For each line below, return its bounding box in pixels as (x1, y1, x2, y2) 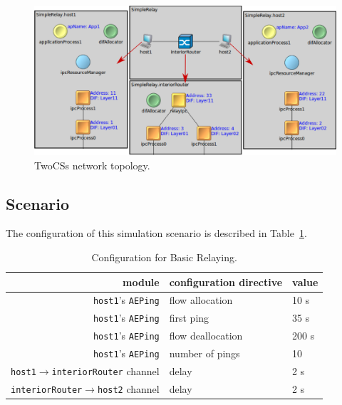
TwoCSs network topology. (34, 157, 150, 172)
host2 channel (97, 381, 160, 396)
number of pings (169, 346, 240, 361)
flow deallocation (169, 328, 243, 343)
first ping (169, 310, 209, 325)
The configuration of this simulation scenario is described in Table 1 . (6, 226, 307, 241)
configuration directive (169, 274, 283, 289)
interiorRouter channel (51, 363, 160, 378)
